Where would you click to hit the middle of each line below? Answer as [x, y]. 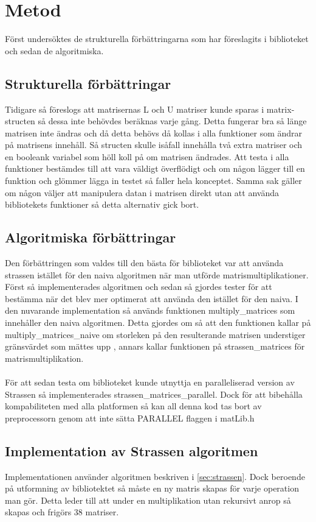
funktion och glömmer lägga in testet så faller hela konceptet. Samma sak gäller [153, 181]
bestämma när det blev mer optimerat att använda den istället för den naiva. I [152, 298]
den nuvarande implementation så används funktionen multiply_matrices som [150, 310]
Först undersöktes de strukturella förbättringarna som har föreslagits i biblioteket [157, 39]
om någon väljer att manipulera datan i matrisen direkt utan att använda [142, 192]
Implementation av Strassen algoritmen [132, 450]
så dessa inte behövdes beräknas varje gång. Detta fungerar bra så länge [172, 121]
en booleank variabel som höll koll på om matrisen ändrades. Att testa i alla [147, 156]
